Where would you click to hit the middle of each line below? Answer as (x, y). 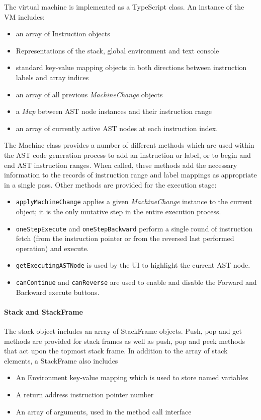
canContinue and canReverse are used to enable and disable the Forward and (136, 282)
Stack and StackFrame (43, 311)
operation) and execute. (52, 248)
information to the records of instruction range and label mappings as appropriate (130, 175)
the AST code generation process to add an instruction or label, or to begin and (127, 155)
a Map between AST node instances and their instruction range (114, 111)
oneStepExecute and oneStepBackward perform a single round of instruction (134, 228)
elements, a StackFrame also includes (61, 360)
